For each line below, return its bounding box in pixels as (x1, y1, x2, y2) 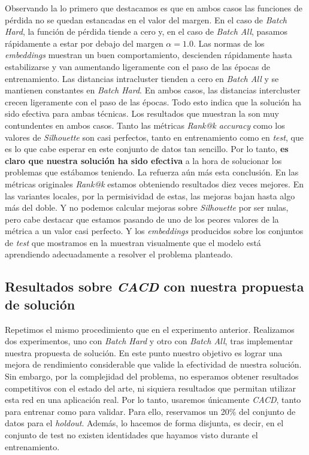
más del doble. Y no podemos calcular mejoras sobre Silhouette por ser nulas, (5, 201, 289, 214)
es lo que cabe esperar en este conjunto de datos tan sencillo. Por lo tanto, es (5, 142, 289, 155)
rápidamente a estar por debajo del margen (5, 37, 163, 49)
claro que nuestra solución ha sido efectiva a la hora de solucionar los (5, 154, 282, 166)
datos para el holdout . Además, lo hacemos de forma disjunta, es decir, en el (5, 417, 284, 429)
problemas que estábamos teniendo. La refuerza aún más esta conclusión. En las (5, 166, 299, 178)
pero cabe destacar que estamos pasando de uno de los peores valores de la (5, 213, 279, 225)
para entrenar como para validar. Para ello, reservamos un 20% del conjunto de (5, 405, 296, 417)
